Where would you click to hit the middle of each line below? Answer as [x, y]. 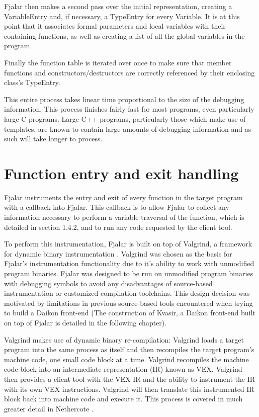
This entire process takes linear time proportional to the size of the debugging [124, 99]
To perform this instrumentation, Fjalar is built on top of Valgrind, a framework [128, 244]
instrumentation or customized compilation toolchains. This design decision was [127, 293]
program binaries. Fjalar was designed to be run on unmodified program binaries [129, 273]
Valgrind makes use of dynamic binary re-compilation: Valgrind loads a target [124, 339]
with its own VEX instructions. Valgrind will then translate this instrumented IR [129, 389]
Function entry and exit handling [121, 173]
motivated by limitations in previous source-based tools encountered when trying [128, 303]
